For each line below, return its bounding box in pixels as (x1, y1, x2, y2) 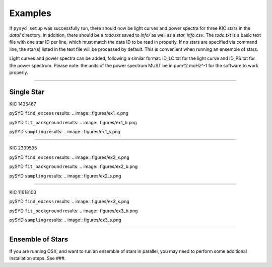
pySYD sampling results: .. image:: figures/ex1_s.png (9, 128, 121, 134)
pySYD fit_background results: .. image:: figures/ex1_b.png (9, 119, 137, 125)
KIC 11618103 (9, 189, 36, 195)
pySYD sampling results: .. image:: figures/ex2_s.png (9, 172, 121, 179)
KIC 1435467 (9, 101, 36, 107)
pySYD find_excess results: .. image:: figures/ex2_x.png (9, 154, 129, 160)
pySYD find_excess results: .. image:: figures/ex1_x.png (9, 110, 128, 116)
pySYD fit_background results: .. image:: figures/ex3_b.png (9, 208, 138, 214)
